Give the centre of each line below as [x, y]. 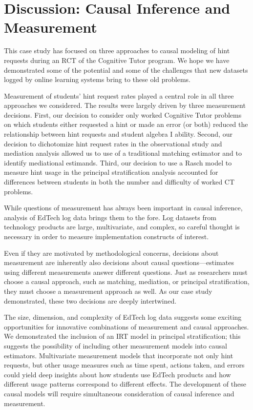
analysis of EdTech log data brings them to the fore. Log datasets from [110, 217]
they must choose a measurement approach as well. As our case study [108, 291]
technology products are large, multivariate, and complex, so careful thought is [122, 227]
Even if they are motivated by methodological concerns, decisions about [111, 253]
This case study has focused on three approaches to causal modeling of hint [117, 51]
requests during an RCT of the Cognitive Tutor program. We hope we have [117, 60]
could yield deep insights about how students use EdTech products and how [117, 374]
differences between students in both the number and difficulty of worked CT [119, 182]
